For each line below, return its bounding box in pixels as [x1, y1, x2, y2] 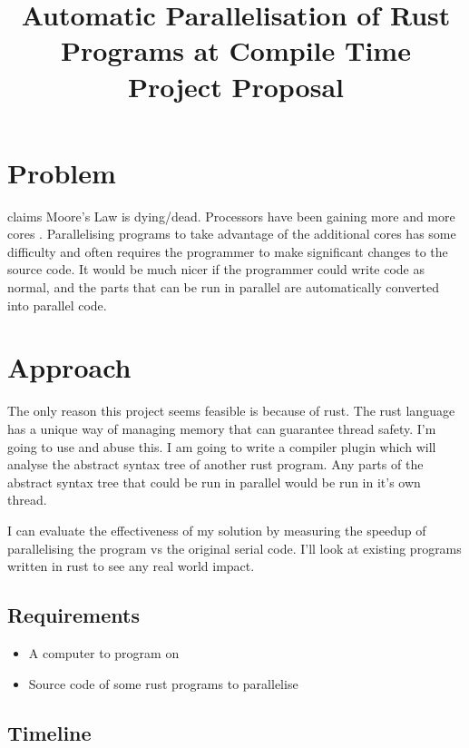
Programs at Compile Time [61, 32, 411, 69]
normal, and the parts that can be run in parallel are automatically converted [7, 278, 439, 297]
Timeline [7, 718, 92, 746]
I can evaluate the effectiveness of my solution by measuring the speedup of [7, 520, 426, 539]
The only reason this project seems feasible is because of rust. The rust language [7, 401, 455, 420]
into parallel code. [7, 295, 107, 314]
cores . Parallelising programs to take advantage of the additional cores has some [7, 224, 456, 243]
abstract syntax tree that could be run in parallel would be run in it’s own [7, 472, 421, 491]
